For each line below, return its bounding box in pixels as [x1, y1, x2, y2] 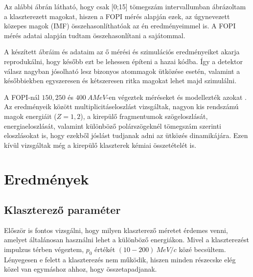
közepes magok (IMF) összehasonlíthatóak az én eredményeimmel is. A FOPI [4, 21, 236, 31]
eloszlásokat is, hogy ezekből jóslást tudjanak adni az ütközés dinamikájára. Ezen [4, 130, 248, 140]
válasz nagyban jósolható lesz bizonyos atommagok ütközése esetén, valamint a [4, 66, 240, 76]
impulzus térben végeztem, [4, 244, 84, 254]
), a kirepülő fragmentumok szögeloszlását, [80, 111, 208, 121]
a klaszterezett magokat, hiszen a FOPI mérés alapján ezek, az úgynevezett [4, 11, 230, 21]
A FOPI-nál [4, 92, 40, 102]
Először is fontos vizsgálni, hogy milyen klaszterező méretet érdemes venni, [4, 225, 228, 235]
